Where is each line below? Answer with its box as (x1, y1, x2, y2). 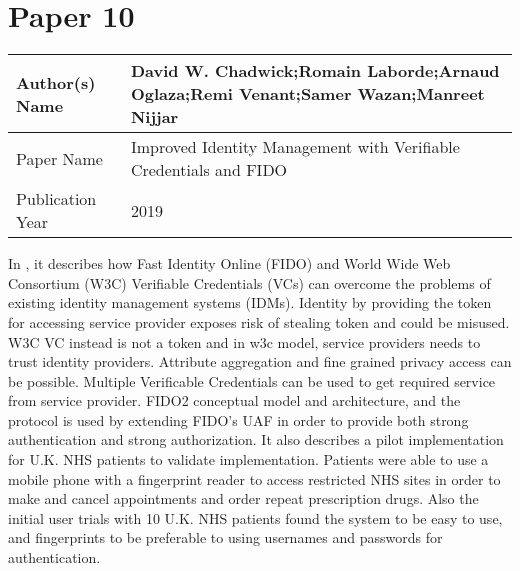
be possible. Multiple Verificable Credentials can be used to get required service (8, 370, 496, 391)
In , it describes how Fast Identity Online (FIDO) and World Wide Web (8, 253, 451, 274)
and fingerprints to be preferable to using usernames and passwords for (8, 527, 443, 548)
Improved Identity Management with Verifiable (130, 135, 460, 159)
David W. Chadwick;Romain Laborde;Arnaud (130, 59, 500, 83)
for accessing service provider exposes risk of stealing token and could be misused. (8, 311, 510, 332)
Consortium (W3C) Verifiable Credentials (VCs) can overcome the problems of (8, 272, 491, 293)
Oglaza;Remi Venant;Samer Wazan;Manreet (130, 82, 485, 106)
